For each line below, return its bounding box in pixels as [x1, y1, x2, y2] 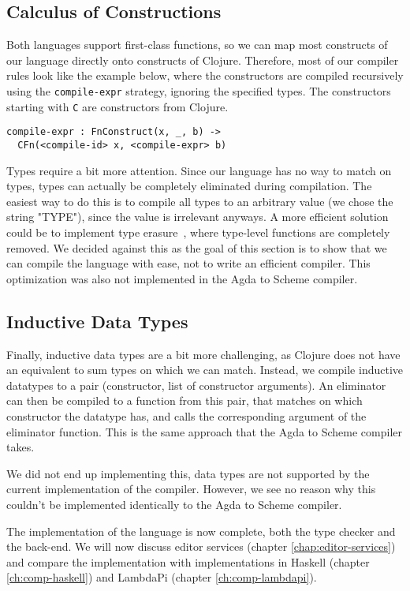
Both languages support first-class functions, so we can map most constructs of [6, 36, 388, 53]
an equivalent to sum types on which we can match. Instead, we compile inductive [6, 361, 404, 378]
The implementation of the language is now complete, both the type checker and [6, 522, 396, 539]
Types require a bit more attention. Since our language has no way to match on [6, 162, 392, 178]
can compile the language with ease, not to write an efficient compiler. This [6, 255, 371, 271]
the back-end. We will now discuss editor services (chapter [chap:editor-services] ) [6, 538, 396, 555]
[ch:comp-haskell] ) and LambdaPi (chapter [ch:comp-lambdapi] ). [6, 569, 317, 585]
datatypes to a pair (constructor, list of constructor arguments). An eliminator [6, 376, 386, 393]
